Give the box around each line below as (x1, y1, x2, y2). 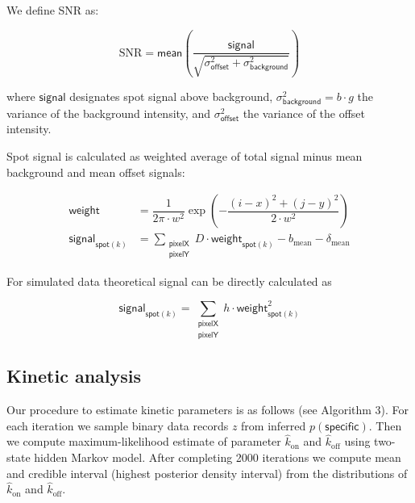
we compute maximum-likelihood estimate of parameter (6, 433, 281, 450)
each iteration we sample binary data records (6, 417, 229, 434)
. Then (368, 417, 402, 434)
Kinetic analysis (6, 363, 142, 388)
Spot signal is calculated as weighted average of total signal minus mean (6, 147, 363, 164)
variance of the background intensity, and (6, 104, 210, 121)
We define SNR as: (6, 2, 99, 18)
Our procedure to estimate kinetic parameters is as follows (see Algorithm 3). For (6, 400, 409, 417)
